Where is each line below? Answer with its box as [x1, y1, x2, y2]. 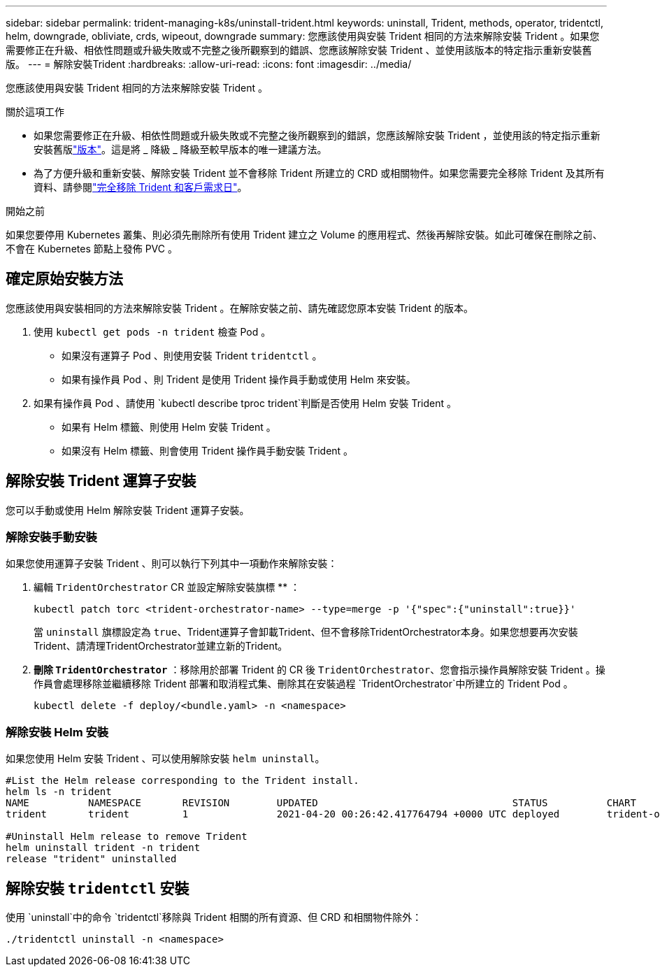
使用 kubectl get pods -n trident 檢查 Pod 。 [34, 325, 271, 338]
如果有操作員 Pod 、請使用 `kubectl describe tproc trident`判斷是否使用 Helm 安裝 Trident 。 [34, 396, 457, 409]
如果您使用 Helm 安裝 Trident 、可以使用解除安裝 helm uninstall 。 [6, 752, 325, 765]
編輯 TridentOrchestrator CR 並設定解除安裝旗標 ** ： [34, 581, 301, 594]
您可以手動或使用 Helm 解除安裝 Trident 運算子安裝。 [6, 503, 250, 516]
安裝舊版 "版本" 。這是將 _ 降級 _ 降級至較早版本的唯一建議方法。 [34, 143, 327, 155]
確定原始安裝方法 [6, 270, 123, 288]
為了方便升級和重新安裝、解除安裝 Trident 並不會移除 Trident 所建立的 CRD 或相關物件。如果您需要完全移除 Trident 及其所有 [34, 167, 605, 179]
